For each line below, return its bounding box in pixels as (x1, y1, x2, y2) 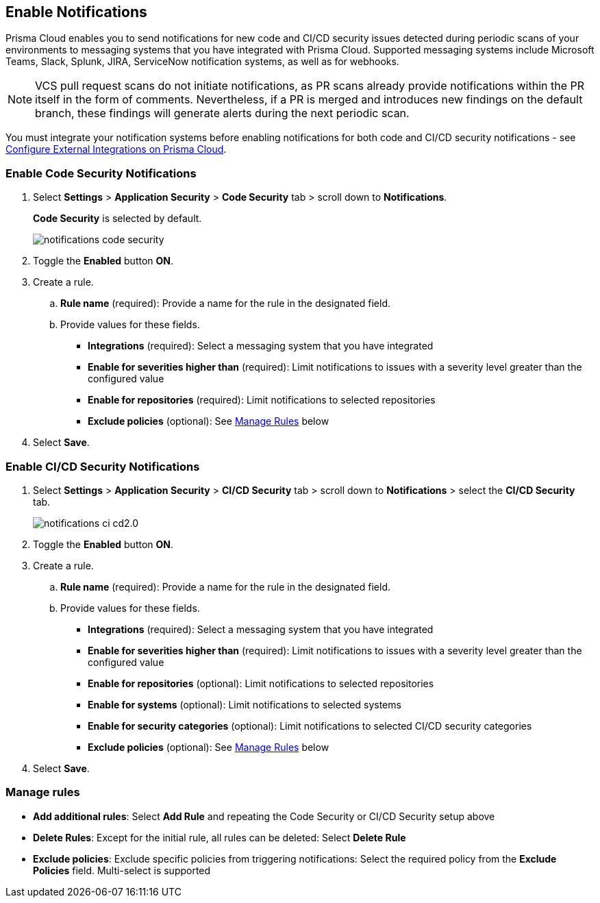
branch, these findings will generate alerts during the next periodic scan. (35, 106, 410, 121)
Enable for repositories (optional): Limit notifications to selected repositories (88, 677, 434, 689)
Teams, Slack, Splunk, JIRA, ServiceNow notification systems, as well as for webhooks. (5, 55, 399, 68)
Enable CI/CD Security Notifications (5, 459, 200, 473)
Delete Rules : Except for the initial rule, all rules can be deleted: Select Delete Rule (33, 831, 406, 843)
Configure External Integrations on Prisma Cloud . (5, 143, 227, 156)
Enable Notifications (5, 3, 147, 21)
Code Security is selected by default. (33, 212, 202, 225)
